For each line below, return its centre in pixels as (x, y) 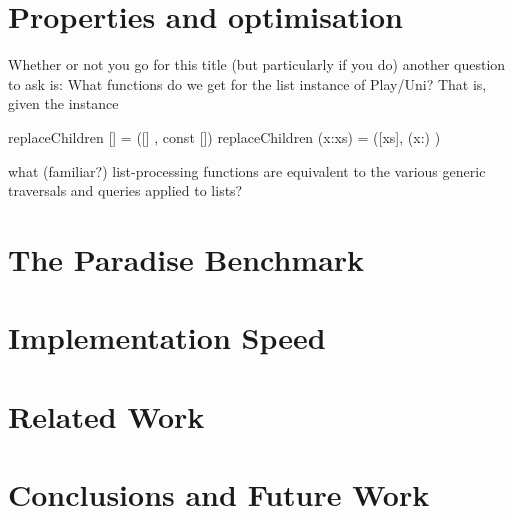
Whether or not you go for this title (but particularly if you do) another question (257, 64)
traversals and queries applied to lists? (125, 190)
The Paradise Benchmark (186, 258)
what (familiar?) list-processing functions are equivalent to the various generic (247, 170)
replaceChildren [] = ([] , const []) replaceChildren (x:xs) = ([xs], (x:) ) (224, 136)
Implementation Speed (167, 337)
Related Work (106, 415)
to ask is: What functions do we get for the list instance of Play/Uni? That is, (247, 83)
